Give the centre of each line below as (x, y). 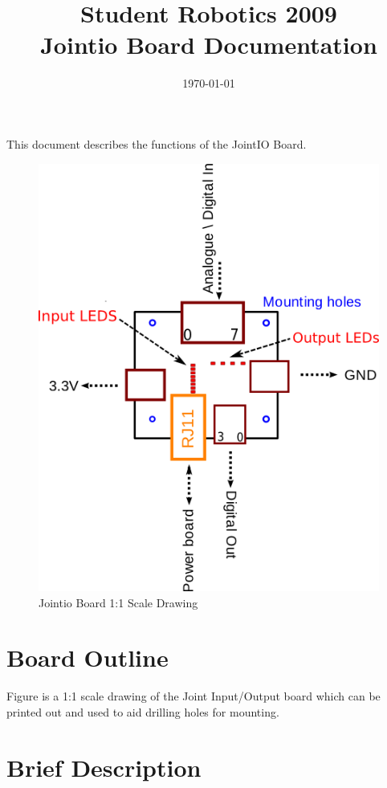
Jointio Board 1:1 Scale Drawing (118, 602)
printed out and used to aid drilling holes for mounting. (143, 711)
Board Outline (88, 657)
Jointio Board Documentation (209, 45)
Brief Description (104, 767)
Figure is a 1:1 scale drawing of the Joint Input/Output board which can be (193, 696)
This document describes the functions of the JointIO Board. (157, 143)
